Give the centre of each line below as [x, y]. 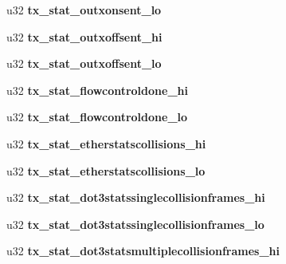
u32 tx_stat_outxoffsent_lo [84, 63]
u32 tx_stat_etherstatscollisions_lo [106, 170]
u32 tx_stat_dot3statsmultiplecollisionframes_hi [143, 251]
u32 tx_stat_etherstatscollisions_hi [106, 143]
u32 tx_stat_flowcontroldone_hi [97, 90]
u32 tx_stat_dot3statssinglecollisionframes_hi [136, 197]
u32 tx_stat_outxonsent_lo [84, 10]
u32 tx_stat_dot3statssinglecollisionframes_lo [135, 224]
